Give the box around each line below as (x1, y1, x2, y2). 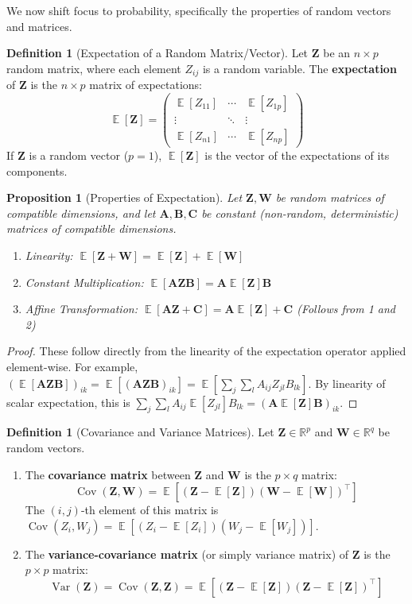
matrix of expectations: (89, 76, 202, 93)
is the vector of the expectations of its (204, 146, 390, 163)
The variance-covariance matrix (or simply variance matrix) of (25, 545, 349, 562)
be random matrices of (275, 189, 384, 206)
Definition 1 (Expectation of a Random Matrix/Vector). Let (6, 45, 309, 61)
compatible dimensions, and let (6, 204, 156, 221)
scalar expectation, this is (6, 393, 130, 410)
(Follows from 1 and (297, 300, 395, 317)
